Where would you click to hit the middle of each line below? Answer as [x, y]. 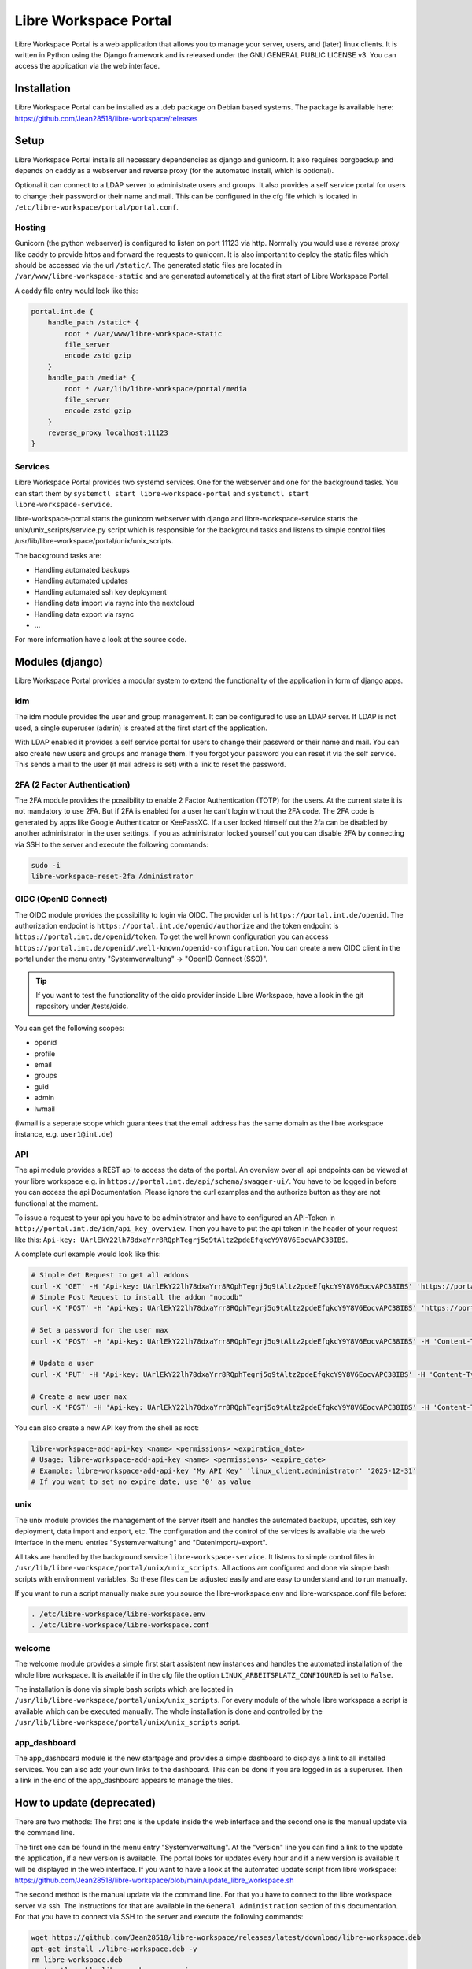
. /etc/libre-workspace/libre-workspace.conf [120, 1625]
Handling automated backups [82, 569]
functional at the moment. [56, 1203]
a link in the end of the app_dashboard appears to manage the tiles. [124, 1781]
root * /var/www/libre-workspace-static [143, 334]
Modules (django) [59, 662]
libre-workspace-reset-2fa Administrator [112, 876]
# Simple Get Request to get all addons [110, 1275]
